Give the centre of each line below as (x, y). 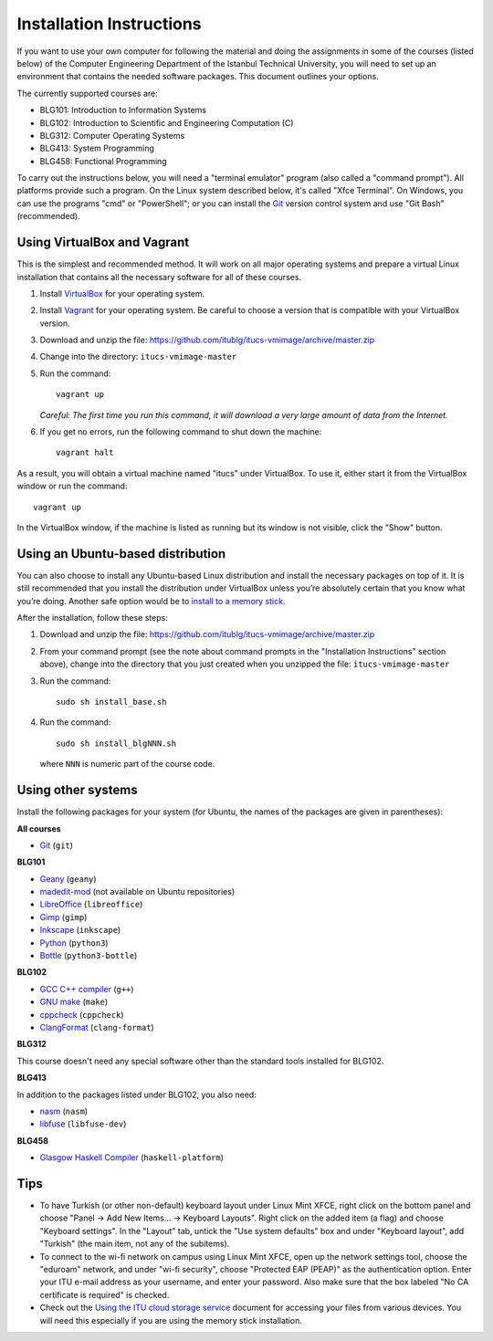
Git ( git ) (56, 845)
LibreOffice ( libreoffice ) (91, 905)
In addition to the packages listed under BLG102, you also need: (137, 1095)
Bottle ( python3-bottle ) (89, 956)
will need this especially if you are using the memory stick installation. (171, 1320)
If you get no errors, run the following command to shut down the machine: (181, 432)
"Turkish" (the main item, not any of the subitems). (135, 1244)
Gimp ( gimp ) (63, 917)
